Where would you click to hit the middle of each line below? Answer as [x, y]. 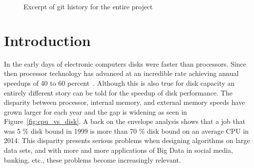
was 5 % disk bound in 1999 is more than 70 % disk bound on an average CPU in [127, 131]
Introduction [47, 40]
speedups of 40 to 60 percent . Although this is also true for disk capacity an [119, 83]
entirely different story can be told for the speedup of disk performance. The [118, 92]
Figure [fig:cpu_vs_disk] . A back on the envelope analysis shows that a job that [125, 121]
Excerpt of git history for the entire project [88, 6]
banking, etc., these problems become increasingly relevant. [93, 159]
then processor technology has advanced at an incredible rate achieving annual [121, 73]
